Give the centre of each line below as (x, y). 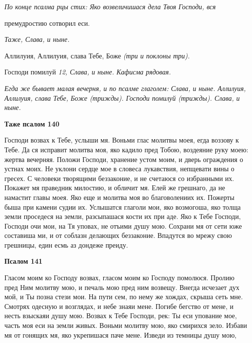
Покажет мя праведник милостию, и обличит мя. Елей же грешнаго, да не (115, 188)
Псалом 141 (24, 261)
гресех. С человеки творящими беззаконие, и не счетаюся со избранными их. (119, 178)
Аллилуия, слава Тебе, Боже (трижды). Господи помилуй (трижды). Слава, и (122, 98)
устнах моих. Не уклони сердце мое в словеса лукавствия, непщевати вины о (119, 169)
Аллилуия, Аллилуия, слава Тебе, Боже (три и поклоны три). (97, 55)
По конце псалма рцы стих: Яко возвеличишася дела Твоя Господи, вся (110, 6)
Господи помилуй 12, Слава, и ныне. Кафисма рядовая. (88, 72)
